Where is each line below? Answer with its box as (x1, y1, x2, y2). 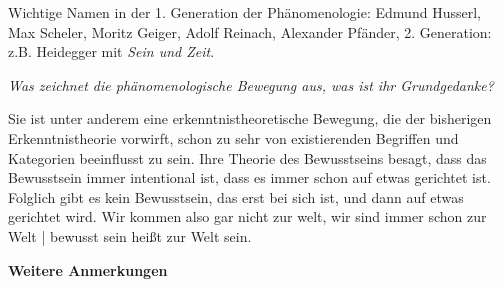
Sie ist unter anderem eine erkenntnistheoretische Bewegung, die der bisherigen (8, 108, 492, 129)
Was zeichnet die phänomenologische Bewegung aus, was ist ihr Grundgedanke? (8, 74, 494, 95)
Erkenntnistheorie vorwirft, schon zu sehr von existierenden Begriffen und (8, 127, 459, 148)
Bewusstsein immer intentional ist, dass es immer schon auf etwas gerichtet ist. (8, 167, 491, 188)
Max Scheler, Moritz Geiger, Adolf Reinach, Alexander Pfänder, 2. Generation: (8, 21, 492, 42)
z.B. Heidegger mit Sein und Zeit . (8, 41, 215, 62)
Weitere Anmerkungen (8, 259, 168, 280)
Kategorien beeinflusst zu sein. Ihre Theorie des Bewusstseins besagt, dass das (8, 147, 487, 168)
